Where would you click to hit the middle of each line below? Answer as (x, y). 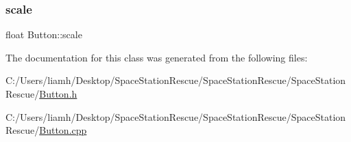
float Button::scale (44, 34)
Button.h (58, 94)
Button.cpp (63, 130)
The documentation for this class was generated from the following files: (157, 57)
